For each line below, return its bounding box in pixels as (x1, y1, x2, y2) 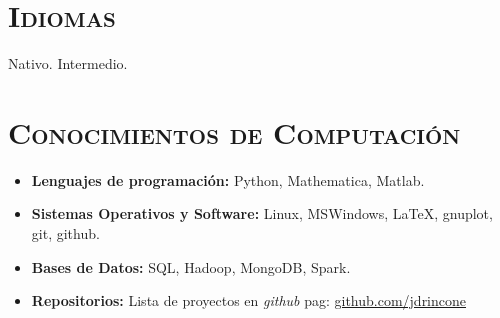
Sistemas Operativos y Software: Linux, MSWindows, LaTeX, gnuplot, (31, 203, 493, 224)
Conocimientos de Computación (8, 111, 461, 152)
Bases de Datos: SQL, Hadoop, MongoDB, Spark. (31, 256, 351, 277)
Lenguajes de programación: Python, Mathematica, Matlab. (31, 169, 425, 190)
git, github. (31, 223, 100, 244)
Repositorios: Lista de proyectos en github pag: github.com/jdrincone (31, 290, 467, 311)
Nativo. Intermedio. (8, 53, 128, 74)
